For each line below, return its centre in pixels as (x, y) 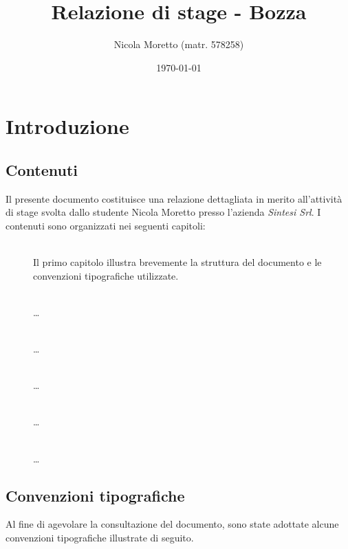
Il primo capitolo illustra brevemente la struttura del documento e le (177, 262)
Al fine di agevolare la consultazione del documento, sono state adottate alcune (172, 524)
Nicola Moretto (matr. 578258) (179, 44)
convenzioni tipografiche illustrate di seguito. (100, 537)
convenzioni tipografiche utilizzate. (106, 275)
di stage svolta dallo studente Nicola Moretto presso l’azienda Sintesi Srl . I (163, 212)
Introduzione (67, 126)
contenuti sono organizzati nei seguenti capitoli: (106, 225)
